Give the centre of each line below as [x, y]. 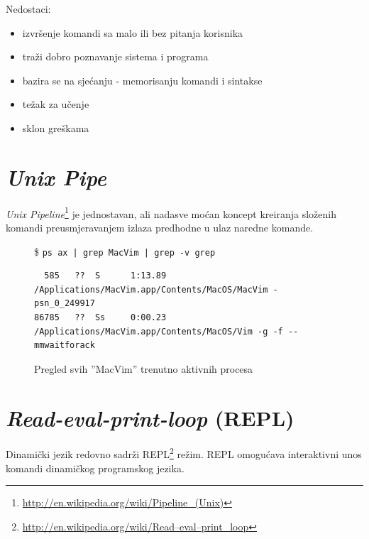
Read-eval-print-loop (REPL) [150, 418]
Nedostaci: [28, 9]
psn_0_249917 [65, 304]
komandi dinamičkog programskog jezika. [95, 468]
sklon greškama [56, 127]
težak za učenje [56, 104]
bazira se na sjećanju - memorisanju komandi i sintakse [142, 80]
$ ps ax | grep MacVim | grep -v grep [125, 251]
